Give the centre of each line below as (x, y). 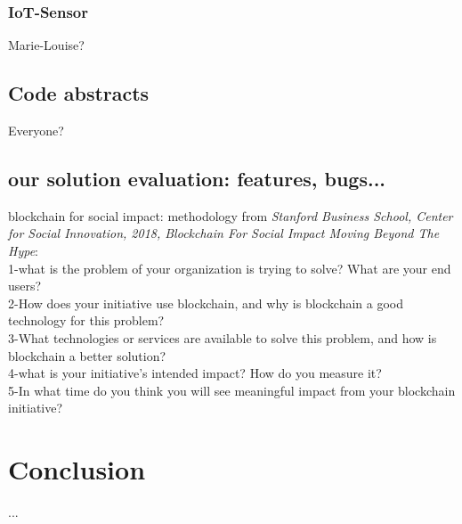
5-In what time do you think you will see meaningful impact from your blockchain (232, 390)
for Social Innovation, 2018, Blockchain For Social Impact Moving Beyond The (224, 233)
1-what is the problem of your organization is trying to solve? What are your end (230, 268)
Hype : (23, 250)
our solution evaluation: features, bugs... (197, 178)
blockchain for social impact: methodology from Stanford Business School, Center (231, 215)
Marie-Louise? (46, 45)
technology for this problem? (86, 320)
